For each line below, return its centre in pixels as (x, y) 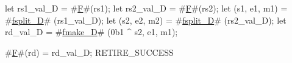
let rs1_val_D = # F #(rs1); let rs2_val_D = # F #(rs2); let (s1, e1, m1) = (146, 8)
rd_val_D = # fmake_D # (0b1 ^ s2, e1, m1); (91, 32)
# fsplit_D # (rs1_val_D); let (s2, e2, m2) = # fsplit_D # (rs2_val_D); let (146, 20)
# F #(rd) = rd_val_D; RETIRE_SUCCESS (89, 52)
